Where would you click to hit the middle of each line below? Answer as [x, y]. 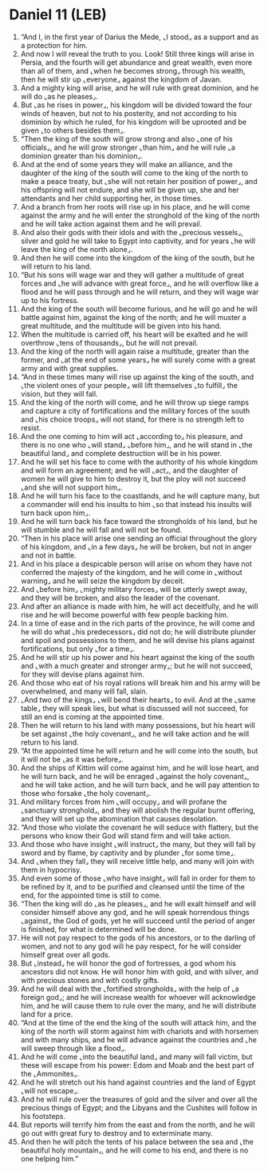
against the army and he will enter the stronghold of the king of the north [140, 215]
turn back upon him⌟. [55, 513]
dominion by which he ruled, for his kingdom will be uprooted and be [134, 122]
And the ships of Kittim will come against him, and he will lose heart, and [140, 767]
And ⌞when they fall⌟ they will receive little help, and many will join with [137, 861]
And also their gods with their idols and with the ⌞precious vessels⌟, [132, 232]
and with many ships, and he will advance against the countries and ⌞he [139, 1039]
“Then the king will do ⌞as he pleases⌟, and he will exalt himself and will [138, 903]
